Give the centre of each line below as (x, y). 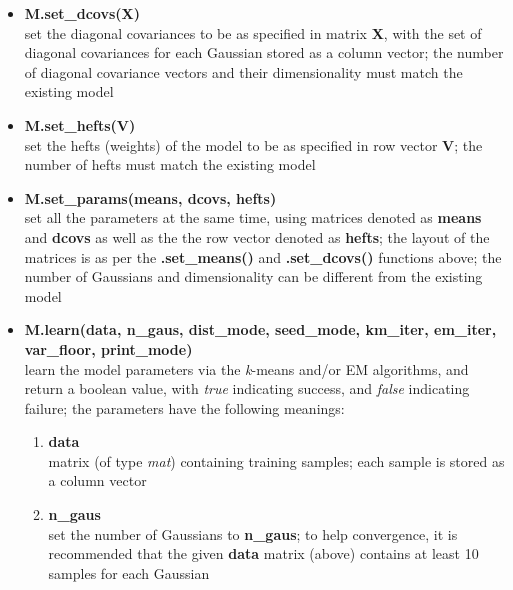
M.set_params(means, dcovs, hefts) (150, 197)
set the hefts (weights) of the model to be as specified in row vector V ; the (253, 144)
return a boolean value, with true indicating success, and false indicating (247, 388)
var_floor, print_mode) (108, 348)
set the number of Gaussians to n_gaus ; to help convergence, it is (253, 533)
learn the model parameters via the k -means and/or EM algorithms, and (246, 368)
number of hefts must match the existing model (170, 164)
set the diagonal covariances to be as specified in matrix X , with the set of (253, 32)
